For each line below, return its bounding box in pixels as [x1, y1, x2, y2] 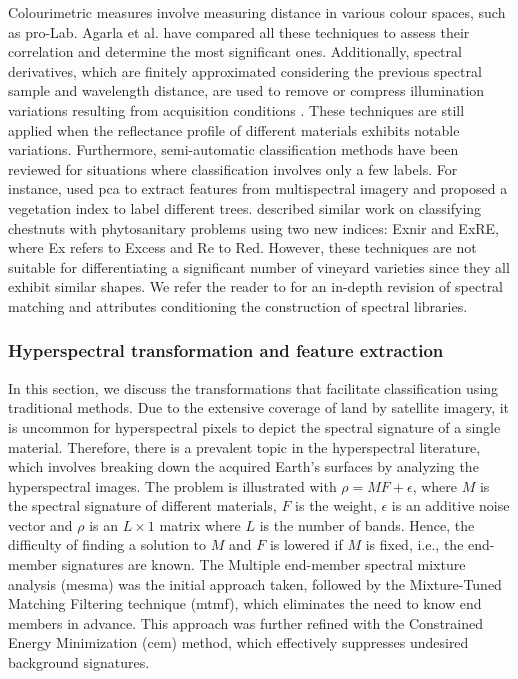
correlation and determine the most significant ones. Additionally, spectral [8, 41, 462, 62]
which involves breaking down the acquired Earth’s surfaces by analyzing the [8, 456, 479, 477]
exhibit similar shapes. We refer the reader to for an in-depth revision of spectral [8, 276, 504, 297]
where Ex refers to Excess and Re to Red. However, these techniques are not [8, 237, 477, 258]
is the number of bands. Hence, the [259, 514, 475, 535]
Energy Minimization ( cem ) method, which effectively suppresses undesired [8, 632, 469, 653]
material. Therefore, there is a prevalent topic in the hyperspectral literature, [8, 436, 481, 457]
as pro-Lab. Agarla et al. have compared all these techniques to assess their [8, 21, 470, 42]
